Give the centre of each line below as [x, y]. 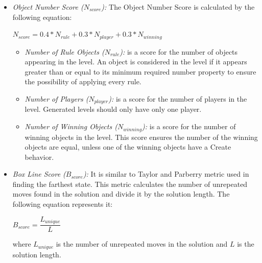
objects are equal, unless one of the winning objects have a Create [128, 147]
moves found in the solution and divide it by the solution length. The [121, 194]
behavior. [39, 157]
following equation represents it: [63, 204]
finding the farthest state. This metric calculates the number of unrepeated [130, 184]
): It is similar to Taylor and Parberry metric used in [166, 174]
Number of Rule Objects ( [65, 51]
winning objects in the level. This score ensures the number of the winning [141, 137]
